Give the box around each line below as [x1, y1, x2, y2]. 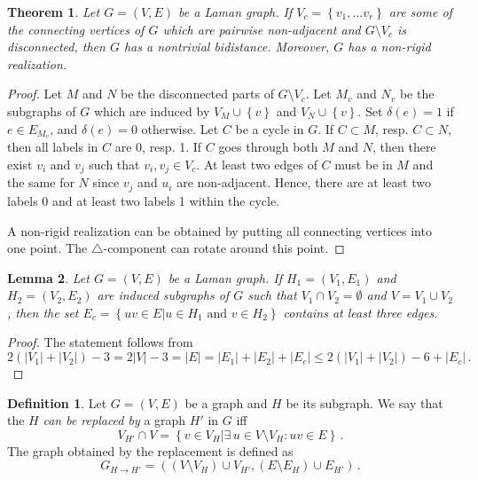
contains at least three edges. [283, 303, 438, 321]
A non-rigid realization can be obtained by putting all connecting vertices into [7, 221, 432, 240]
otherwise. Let [141, 119, 219, 138]
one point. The [7, 239, 88, 257]
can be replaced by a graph [43, 411, 186, 429]
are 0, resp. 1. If [114, 138, 202, 156]
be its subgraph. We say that [286, 393, 443, 412]
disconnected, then [7, 37, 106, 56]
